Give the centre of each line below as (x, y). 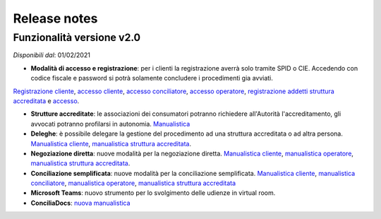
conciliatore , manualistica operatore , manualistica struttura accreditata (133, 183)
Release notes (55, 18)
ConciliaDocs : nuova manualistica (80, 203)
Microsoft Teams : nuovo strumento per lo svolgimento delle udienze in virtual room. (153, 193)
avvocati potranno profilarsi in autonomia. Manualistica (110, 124)
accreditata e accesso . (46, 101)
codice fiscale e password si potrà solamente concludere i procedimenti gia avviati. (152, 78)
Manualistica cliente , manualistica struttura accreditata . (111, 143)
